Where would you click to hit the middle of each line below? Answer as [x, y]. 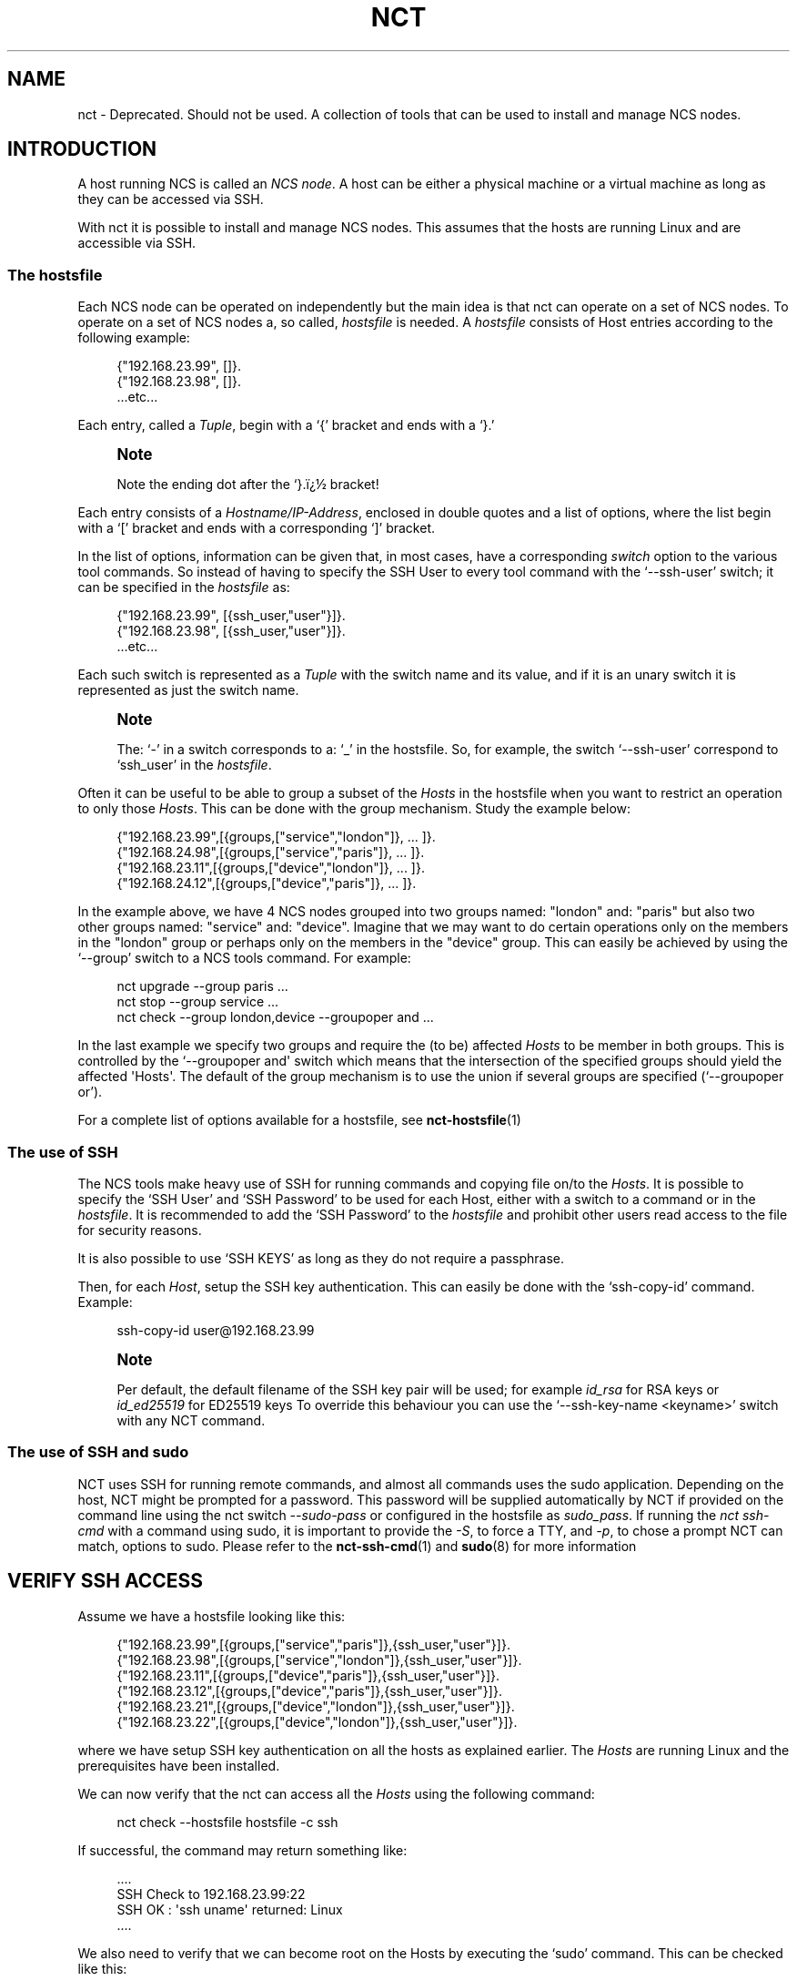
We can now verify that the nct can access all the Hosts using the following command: [336, 1793]
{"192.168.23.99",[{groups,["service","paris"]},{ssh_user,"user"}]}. [313, 1644]
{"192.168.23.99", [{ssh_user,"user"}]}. [231, 616]
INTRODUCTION [82, 149]
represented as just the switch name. [188, 690]
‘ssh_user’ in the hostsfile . [194, 765]
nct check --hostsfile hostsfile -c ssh [227, 1822]
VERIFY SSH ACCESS [106, 1581]
